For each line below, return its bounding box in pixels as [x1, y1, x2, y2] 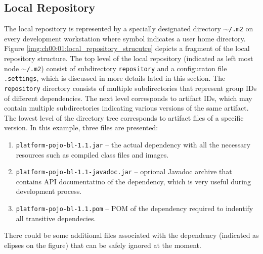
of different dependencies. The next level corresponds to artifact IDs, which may [4, 92, 252, 103]
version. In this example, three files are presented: [4, 122, 158, 133]
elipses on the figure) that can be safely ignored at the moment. [4, 239, 201, 250]
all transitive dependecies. [16, 213, 96, 223]
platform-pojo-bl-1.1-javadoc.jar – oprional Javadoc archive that [16, 166, 232, 177]
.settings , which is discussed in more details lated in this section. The [4, 73, 226, 83]
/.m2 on [229, 23, 253, 34]
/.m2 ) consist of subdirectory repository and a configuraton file [26, 63, 227, 73]
